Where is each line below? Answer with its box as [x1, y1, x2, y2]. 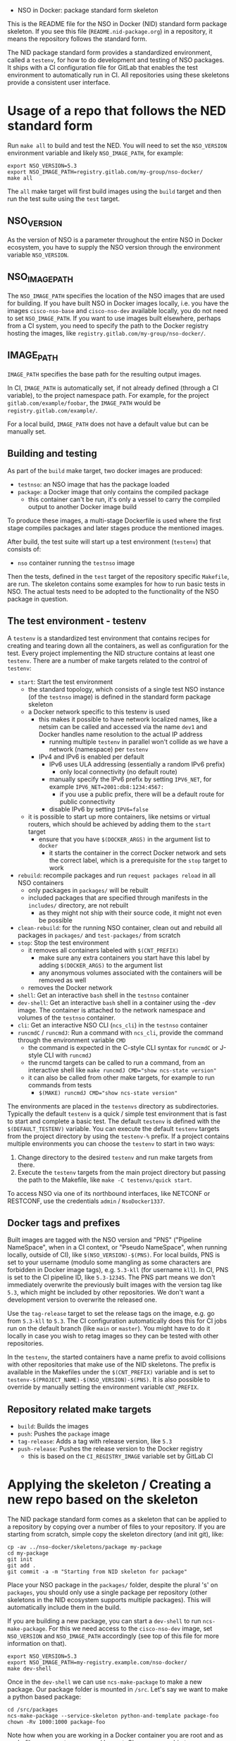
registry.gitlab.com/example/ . [7, 405, 98, 415]
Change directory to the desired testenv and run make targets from [17, 1153, 213, 1161]
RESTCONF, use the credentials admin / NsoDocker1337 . [7, 1197, 166, 1205]
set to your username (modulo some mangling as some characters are [7, 1258, 211, 1266]
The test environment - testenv [7, 615, 147, 627]
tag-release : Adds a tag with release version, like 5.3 [17, 1437, 173, 1446]
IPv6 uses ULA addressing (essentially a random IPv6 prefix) [49, 759, 225, 768]
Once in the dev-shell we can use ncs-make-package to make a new [7, 1678, 202, 1686]
